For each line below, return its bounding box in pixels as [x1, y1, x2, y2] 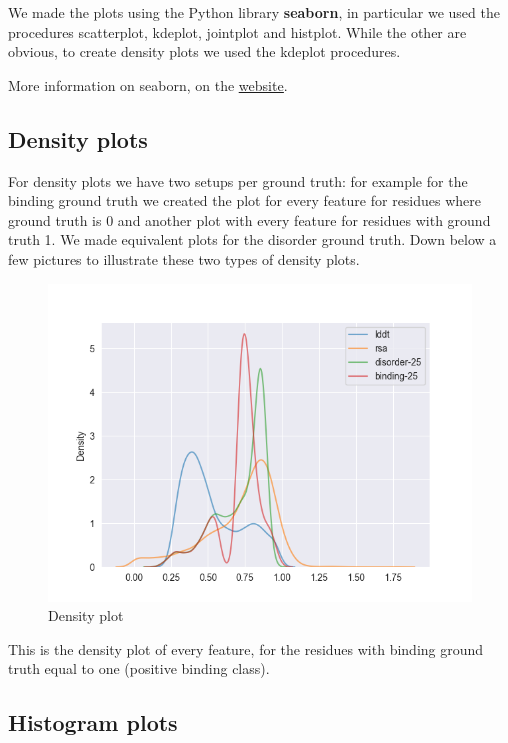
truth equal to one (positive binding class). [8, 658, 270, 679]
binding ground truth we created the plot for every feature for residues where [8, 190, 482, 211]
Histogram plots [8, 707, 178, 738]
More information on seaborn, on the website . [8, 74, 288, 95]
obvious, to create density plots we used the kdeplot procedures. [8, 41, 401, 62]
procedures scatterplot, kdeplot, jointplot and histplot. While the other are [8, 21, 467, 42]
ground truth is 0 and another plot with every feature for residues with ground [8, 209, 491, 230]
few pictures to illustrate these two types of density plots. [8, 248, 360, 269]
